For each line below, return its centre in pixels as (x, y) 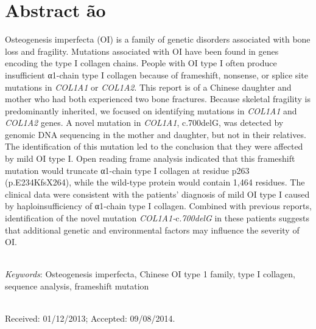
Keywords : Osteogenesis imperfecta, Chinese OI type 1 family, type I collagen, (150, 274)
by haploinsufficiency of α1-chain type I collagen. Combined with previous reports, (158, 206)
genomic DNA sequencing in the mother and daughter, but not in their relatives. (156, 134)
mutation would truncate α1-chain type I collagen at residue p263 (127, 170)
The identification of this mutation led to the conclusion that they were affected (154, 146)
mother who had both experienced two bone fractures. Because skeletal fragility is (158, 99)
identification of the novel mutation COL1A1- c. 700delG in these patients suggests (157, 218)
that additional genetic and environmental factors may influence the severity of (152, 230)
